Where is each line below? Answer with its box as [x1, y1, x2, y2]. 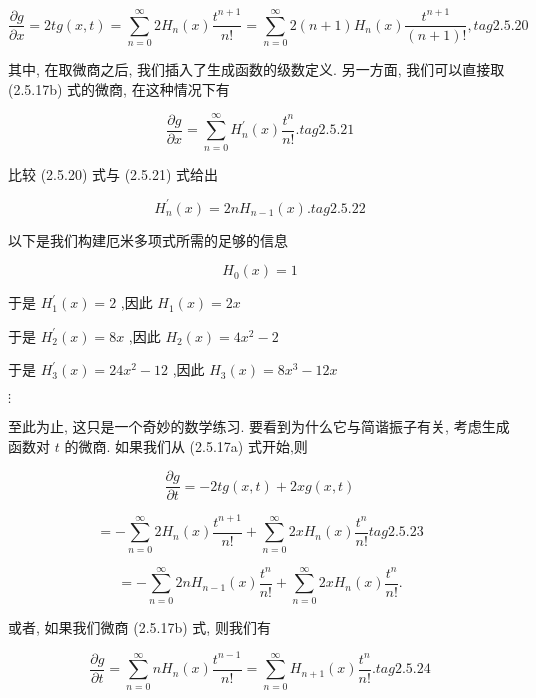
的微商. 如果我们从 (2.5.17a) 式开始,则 [64, 435, 308, 456]
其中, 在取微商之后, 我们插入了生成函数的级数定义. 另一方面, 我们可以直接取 [8, 59, 505, 80]
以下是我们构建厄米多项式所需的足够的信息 [8, 229, 288, 250]
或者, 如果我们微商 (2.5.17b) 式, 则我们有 [8, 616, 271, 637]
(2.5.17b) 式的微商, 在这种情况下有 [8, 78, 230, 99]
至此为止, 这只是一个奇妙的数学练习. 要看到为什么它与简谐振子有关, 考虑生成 [8, 416, 510, 437]
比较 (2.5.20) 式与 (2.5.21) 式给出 [8, 163, 218, 184]
